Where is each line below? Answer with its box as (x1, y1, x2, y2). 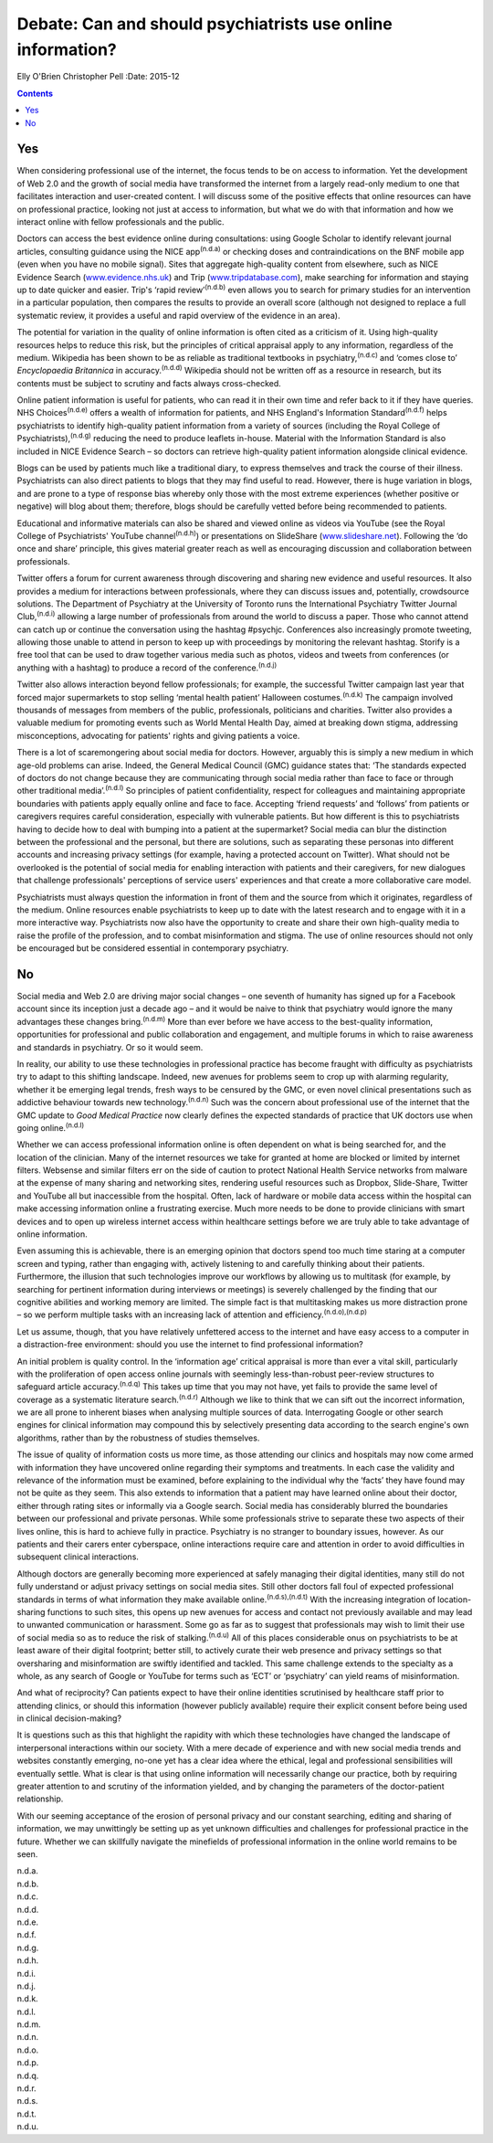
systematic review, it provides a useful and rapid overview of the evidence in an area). (16, 310, 341, 321)
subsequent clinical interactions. (16, 1551, 139, 1562)
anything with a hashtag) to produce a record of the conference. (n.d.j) (16, 660, 278, 673)
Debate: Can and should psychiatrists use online (16, 14, 393, 34)
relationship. (16, 1793, 64, 1804)
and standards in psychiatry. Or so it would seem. (16, 1041, 204, 1052)
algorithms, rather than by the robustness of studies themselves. (16, 1432, 260, 1443)
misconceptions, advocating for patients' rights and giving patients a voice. (16, 730, 300, 741)
